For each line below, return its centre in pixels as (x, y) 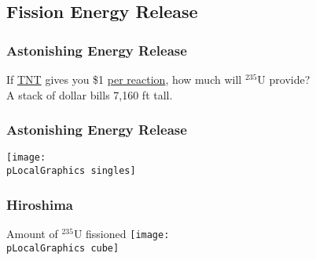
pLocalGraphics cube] (63, 248)
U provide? (284, 79)
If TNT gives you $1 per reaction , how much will (124, 79)
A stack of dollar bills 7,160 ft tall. (90, 94)
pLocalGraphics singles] (71, 171)
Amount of (32, 233)
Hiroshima (40, 204)
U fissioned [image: (121, 233)
